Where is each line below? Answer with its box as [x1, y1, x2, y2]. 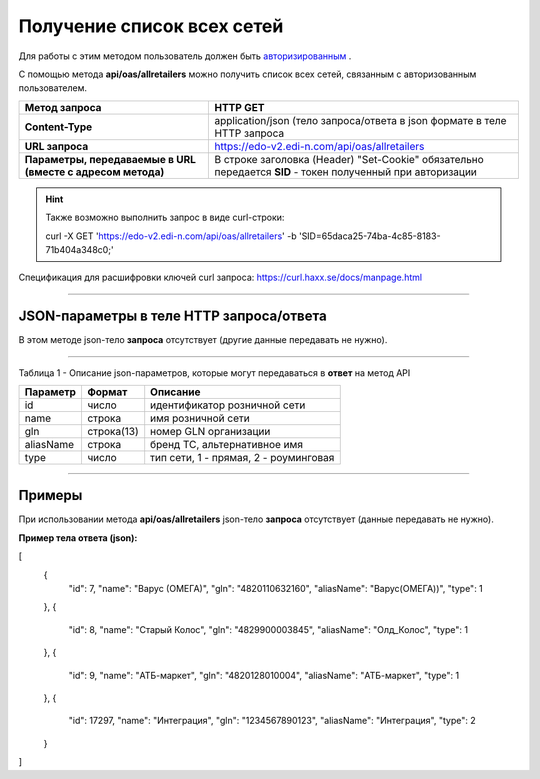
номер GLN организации [150, 424, 271, 438]
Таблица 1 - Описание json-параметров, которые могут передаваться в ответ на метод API [18, 366, 411, 379]
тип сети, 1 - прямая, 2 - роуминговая [150, 450, 335, 464]
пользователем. [18, 82, 88, 94]
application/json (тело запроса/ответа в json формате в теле [214, 113, 507, 127]
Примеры [18, 487, 83, 504]
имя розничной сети [150, 411, 250, 425]
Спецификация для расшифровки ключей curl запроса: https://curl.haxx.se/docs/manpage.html [18, 271, 423, 284]
